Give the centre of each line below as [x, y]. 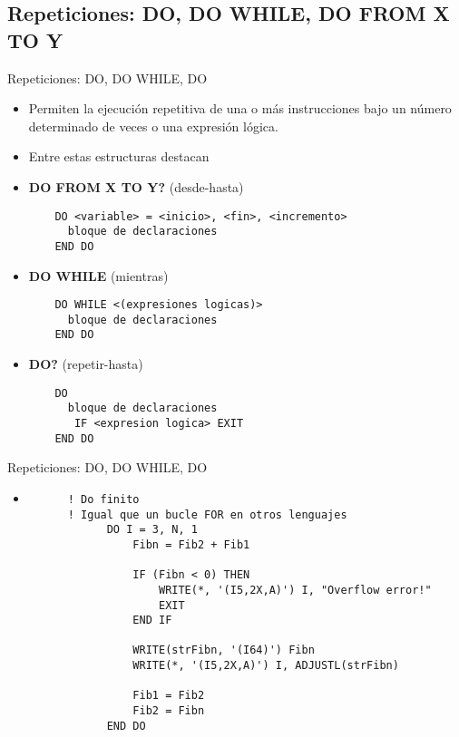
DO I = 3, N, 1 [152, 530]
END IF [152, 621]
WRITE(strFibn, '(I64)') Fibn [224, 650]
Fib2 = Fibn [169, 711]
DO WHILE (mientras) [98, 275]
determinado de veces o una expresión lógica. [153, 126]
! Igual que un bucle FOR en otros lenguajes [207, 514]
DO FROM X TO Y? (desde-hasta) [136, 186]
